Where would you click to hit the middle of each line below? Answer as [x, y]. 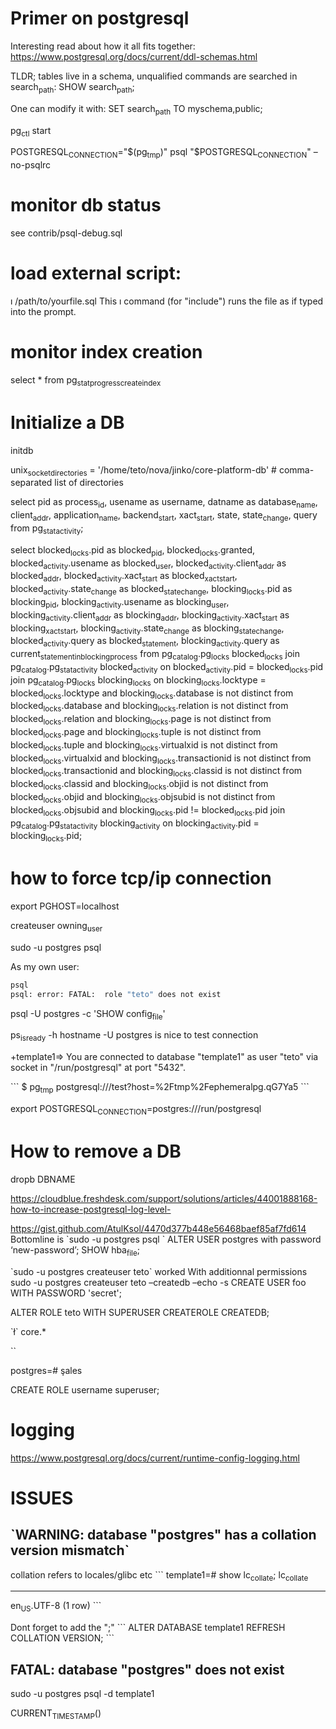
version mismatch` [70, 1550]
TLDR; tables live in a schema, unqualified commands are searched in [154, 76]
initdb [22, 450]
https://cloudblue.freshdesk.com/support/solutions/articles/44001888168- [164, 1198]
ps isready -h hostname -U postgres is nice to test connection [134, 1036]
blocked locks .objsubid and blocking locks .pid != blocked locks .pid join [148, 810]
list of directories [89, 483]
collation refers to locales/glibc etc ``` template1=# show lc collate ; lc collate [159, 1575]
